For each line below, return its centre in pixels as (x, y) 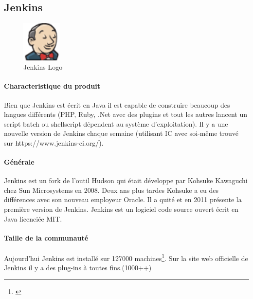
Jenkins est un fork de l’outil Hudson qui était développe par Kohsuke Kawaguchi (126, 180)
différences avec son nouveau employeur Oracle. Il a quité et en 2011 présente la (123, 199)
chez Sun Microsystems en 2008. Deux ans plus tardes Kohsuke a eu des (111, 190)
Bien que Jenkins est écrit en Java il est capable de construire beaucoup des (117, 104)
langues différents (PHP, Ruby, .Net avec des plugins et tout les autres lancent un (126, 114)
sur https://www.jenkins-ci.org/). (54, 142)
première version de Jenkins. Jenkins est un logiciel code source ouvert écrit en (121, 209)
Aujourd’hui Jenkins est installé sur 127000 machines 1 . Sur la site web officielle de (126, 257)
